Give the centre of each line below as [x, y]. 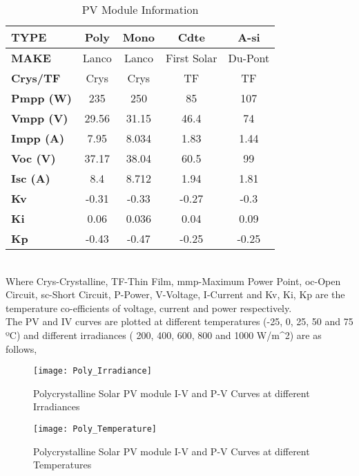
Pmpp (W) [41, 98]
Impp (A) [38, 138]
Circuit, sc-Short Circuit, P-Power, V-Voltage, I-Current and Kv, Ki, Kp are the [175, 294]
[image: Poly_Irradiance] [93, 371]
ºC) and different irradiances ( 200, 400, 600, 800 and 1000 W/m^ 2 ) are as [164, 335]
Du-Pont [249, 58]
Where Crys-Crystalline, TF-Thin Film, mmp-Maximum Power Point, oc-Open [173, 281]
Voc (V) [33, 158]
